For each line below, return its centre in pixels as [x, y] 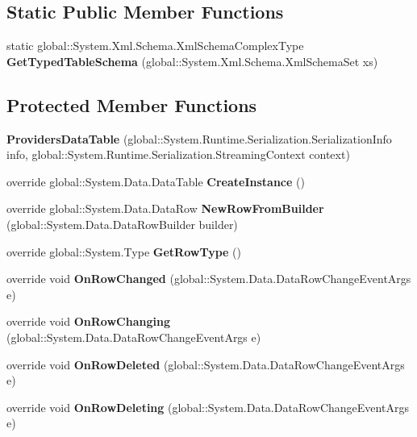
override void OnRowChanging [88, 321]
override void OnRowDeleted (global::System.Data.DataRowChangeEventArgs [206, 364]
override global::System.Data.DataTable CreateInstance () [156, 181]
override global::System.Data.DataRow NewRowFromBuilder [165, 208]
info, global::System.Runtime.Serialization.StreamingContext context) [178, 154]
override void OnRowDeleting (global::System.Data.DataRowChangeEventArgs [208, 407]
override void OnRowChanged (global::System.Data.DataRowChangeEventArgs [209, 279]
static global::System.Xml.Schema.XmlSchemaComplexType [155, 46]
